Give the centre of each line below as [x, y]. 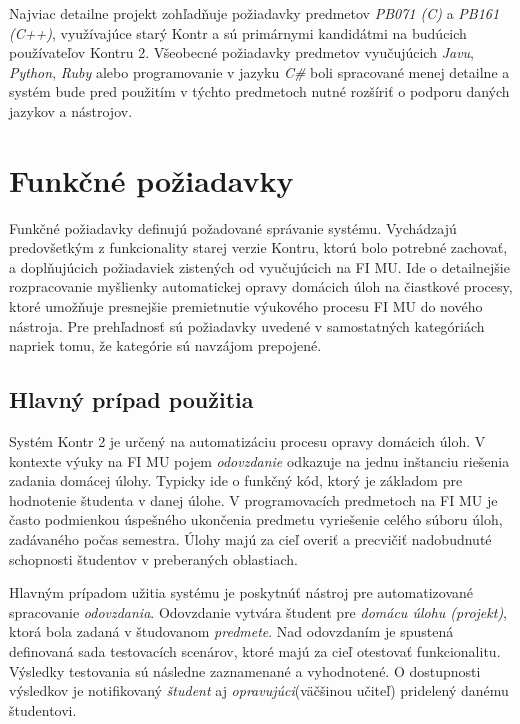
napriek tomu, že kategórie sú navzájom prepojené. [165, 345]
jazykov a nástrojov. [71, 110]
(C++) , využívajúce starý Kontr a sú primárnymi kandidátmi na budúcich [238, 32]
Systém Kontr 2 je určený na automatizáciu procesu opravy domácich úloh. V [247, 441]
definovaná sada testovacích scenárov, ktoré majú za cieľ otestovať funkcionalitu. [255, 650]
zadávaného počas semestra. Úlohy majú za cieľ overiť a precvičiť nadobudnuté [250, 539]
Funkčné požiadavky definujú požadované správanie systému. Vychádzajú [233, 227]
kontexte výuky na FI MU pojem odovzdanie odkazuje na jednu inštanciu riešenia [259, 460]
